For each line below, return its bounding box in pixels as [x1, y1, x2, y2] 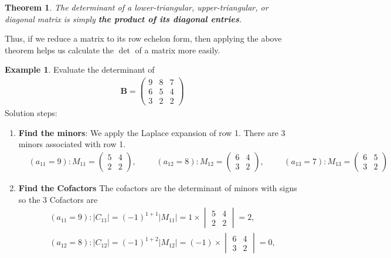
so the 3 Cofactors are [18, 193, 98, 205]
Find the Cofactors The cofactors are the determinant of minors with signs [18, 181, 297, 193]
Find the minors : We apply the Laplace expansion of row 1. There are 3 [18, 126, 285, 138]
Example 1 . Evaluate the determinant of [5, 63, 155, 76]
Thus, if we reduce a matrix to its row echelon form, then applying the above [5, 32, 282, 45]
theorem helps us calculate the [5, 43, 114, 56]
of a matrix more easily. [135, 43, 220, 56]
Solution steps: [5, 107, 57, 119]
